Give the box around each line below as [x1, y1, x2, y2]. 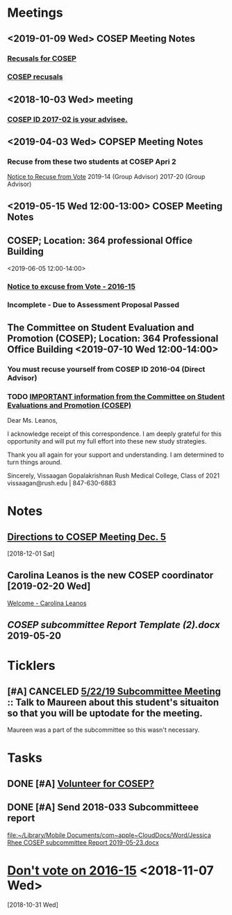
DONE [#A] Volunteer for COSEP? [7, 778, 155, 790]
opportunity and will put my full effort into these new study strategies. [7, 437, 207, 446]
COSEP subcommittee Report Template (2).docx [7, 619, 220, 631]
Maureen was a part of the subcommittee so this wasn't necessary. [7, 726, 200, 734]
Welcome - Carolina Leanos [7, 599, 87, 607]
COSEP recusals [7, 72, 63, 81]
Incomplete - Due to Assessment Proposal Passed [7, 300, 179, 310]
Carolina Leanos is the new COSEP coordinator [7, 570, 214, 581]
